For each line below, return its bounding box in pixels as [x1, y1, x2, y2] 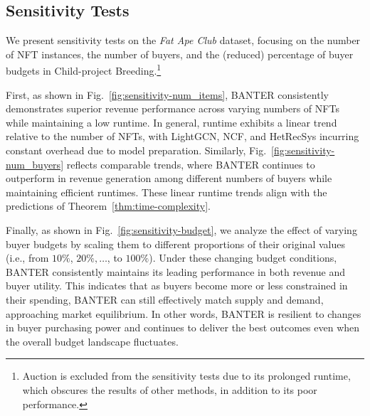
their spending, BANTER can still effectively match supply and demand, [6, 292, 324, 306]
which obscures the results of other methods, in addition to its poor [22, 382, 317, 397]
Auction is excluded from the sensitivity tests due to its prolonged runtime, [22, 368, 351, 383]
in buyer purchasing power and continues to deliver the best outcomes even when [6, 320, 360, 335]
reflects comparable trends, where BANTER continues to [66, 156, 315, 171]
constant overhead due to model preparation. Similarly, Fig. [6, 143, 267, 158]
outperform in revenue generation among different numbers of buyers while [6, 171, 332, 186]
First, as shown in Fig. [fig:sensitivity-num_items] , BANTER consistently [6, 87, 329, 102]
